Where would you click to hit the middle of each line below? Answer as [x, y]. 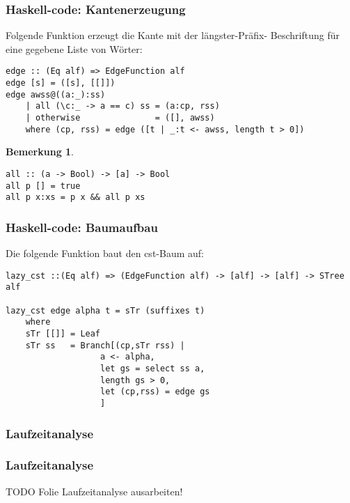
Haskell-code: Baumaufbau [82, 227]
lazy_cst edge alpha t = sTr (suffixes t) [105, 310]
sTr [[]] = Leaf [63, 334]
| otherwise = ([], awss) [120, 118]
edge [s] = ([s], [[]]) [61, 83]
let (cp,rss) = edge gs [155, 392]
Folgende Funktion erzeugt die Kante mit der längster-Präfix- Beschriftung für [173, 35]
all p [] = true [43, 186]
